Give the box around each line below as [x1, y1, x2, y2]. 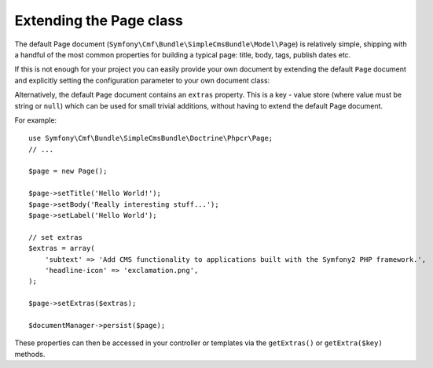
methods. [14, 349, 46, 359]
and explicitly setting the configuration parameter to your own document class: [14, 75, 270, 85]
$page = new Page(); [28, 167, 108, 176]
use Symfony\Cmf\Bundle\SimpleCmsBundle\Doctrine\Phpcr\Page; [28, 134, 273, 143]
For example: [14, 115, 57, 125]
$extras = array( [28, 244, 95, 253]
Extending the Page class [14, 12, 184, 29]
